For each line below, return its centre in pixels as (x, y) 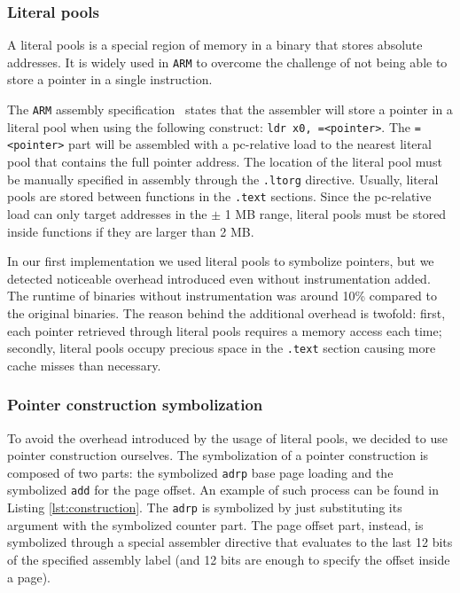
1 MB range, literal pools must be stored (335, 213)
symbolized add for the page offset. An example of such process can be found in (223, 490)
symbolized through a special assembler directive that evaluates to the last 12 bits (230, 542)
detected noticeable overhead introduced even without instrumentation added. (219, 278)
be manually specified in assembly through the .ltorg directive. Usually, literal (223, 179)
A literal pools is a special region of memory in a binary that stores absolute (215, 45)
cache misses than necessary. (84, 365)
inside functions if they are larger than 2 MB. (131, 231)
